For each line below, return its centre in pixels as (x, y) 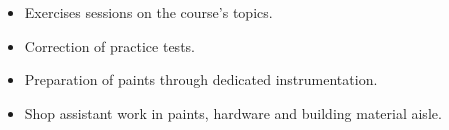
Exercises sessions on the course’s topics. (148, 12)
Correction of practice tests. (109, 45)
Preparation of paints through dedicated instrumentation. (201, 79)
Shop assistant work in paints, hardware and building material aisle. (233, 112)
